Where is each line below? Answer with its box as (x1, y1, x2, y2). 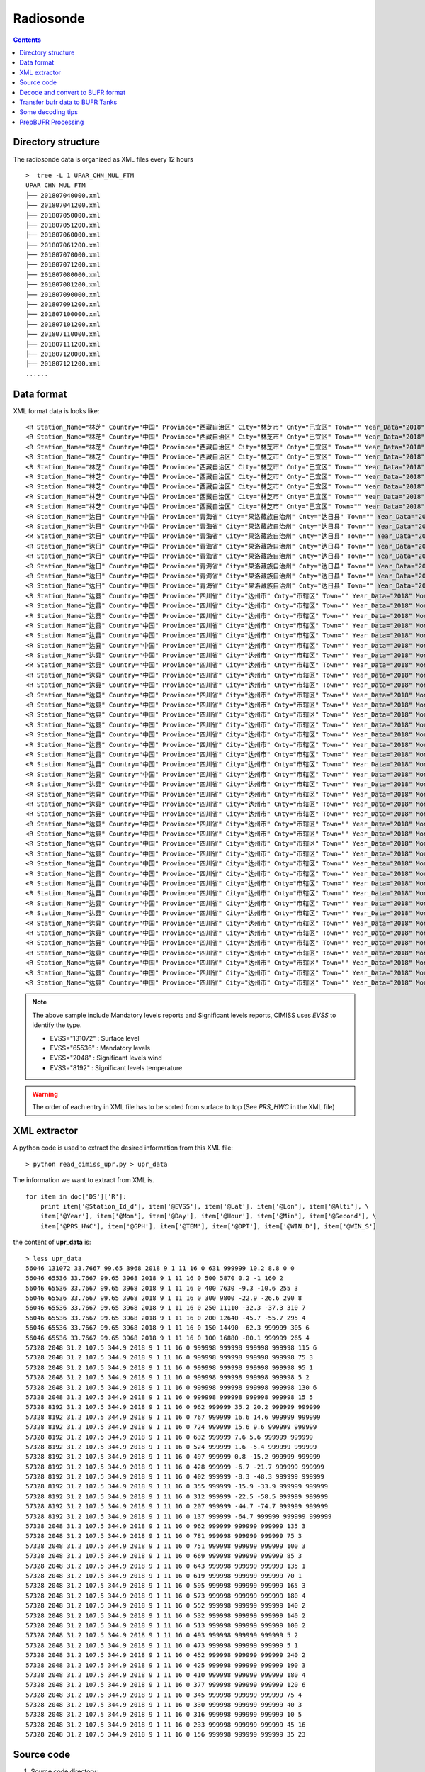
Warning (32, 1090, 58, 1099)
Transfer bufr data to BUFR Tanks (19, 98, 118, 106)
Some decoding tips (19, 108, 78, 116)
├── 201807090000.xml (25, 291, 101, 298)
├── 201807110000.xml (25, 330, 101, 338)
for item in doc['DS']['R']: (25, 1192, 127, 1201)
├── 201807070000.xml (25, 251, 101, 259)
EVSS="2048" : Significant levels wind (50, 1053, 162, 1062)
